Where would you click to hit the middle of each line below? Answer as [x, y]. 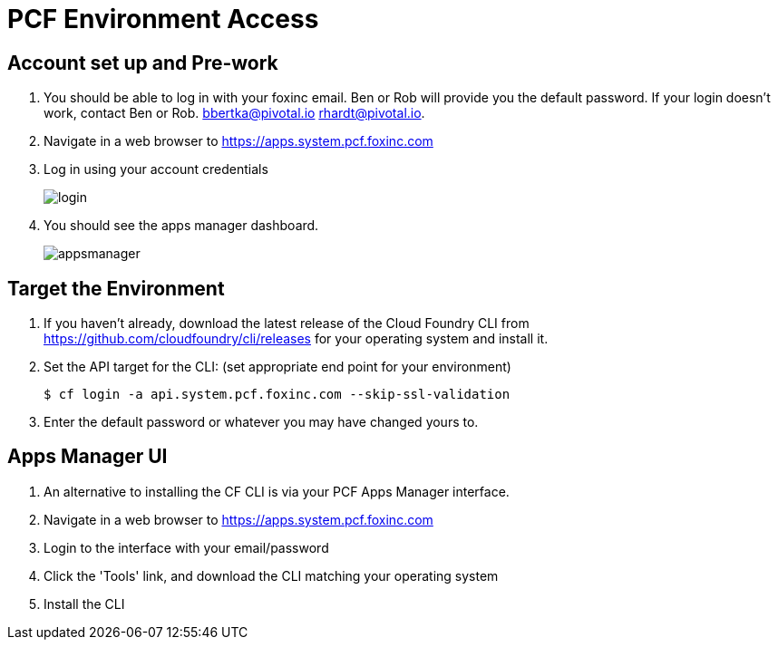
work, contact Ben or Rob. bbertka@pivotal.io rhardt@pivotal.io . [234, 113]
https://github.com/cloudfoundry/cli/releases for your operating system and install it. [296, 339]
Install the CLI [84, 604]
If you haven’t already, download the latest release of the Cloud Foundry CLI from [287, 323]
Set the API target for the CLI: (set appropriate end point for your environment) [277, 367]
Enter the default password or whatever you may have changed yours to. [261, 422]
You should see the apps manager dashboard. [181, 226]
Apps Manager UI [88, 457]
